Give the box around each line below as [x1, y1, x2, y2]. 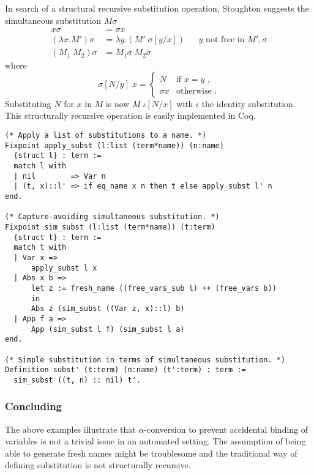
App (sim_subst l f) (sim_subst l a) [31, 324, 185, 334]
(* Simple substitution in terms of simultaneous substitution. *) [5, 355, 286, 364]
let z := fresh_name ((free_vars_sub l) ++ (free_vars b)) [31, 283, 277, 293]
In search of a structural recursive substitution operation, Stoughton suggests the [5, 2, 309, 14]
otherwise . [176, 86, 217, 95]
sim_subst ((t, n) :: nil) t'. [13, 375, 141, 384]
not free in [206, 36, 245, 45]
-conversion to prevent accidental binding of [144, 422, 308, 435]
